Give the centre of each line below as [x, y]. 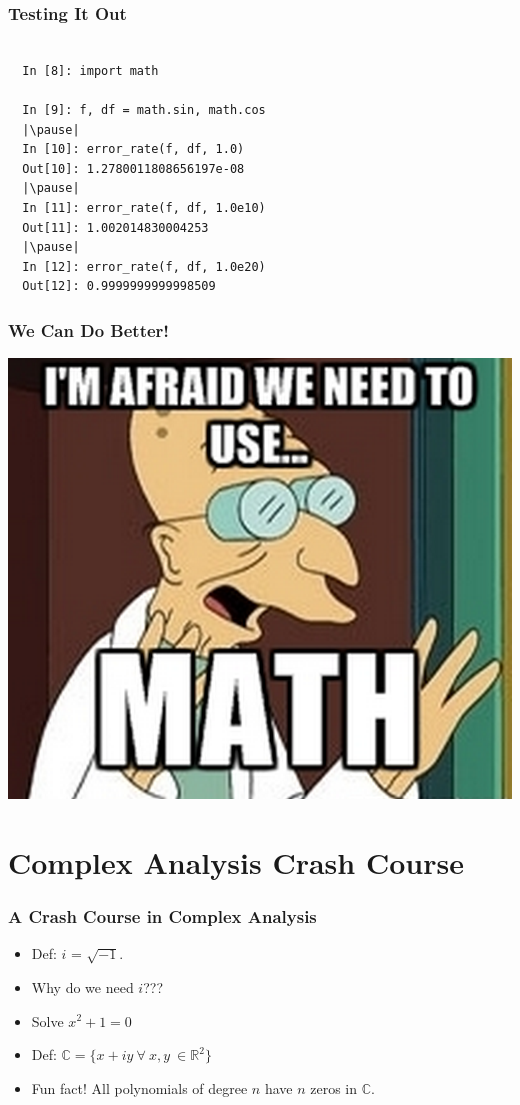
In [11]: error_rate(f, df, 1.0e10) [144, 207]
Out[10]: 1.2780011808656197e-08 [133, 168]
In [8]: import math [90, 70]
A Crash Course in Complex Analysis [162, 916]
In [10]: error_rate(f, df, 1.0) [133, 149]
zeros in [334, 1087]
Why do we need [82, 986]
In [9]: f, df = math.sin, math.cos [144, 110]
